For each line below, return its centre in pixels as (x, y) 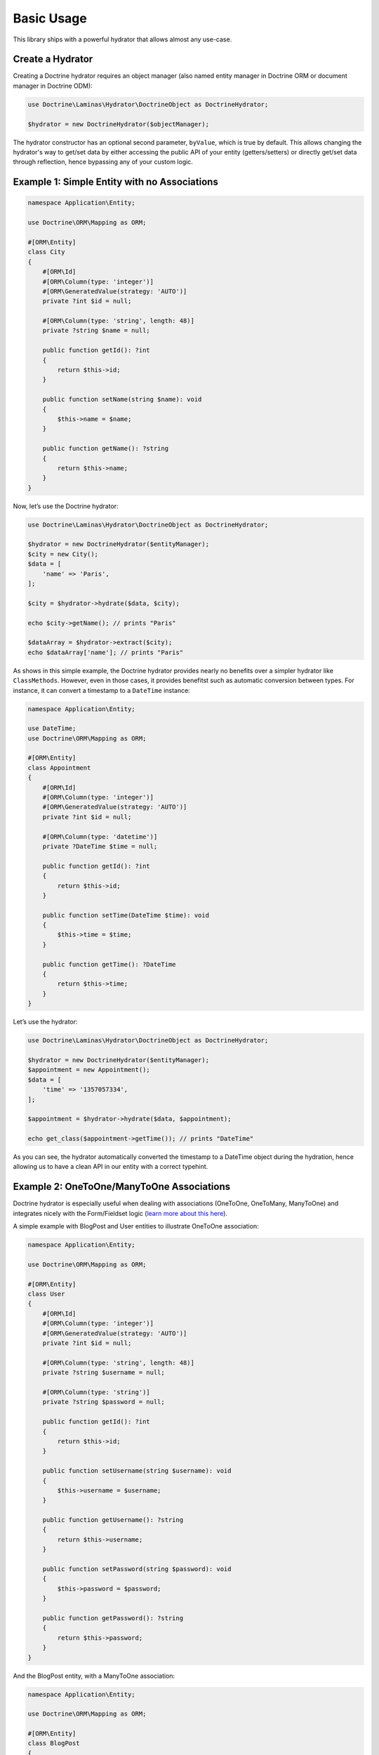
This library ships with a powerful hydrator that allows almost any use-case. (122, 39)
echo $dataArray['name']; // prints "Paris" (106, 652)
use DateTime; (52, 729)
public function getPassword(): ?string (113, 1618)
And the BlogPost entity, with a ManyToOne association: (94, 1676)
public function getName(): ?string (105, 449)
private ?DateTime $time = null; (100, 846)
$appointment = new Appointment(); (89, 1070)
